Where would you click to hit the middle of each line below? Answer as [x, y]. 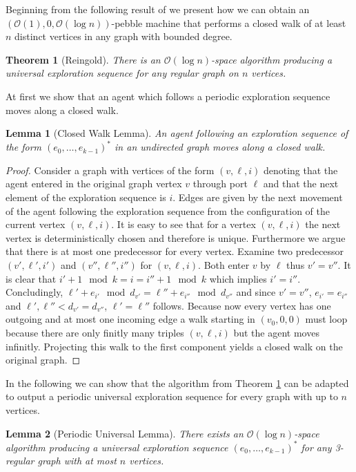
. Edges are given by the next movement [258, 197]
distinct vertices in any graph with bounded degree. [123, 36]
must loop [326, 319]
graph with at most [77, 461]
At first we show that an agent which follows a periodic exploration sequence [168, 96]
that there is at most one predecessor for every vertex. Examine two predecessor [175, 251]
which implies [238, 278]
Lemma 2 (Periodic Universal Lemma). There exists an [125, 433]
